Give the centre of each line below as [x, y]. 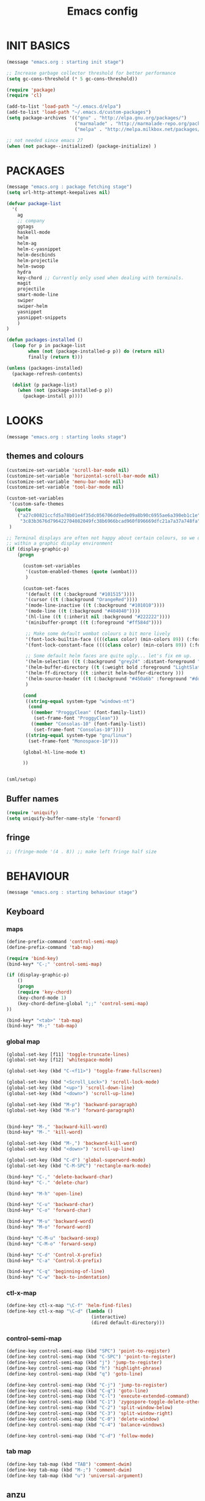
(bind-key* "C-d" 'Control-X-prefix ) [54, 1255]
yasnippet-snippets [42, 317]
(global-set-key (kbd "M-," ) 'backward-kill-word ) [72, 1144]
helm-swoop [31, 266]
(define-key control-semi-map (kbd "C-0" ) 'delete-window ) [83, 1419]
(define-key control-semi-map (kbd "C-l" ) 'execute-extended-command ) [98, 1396]
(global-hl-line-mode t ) [54, 752]
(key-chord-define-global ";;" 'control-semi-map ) [83, 1003]
